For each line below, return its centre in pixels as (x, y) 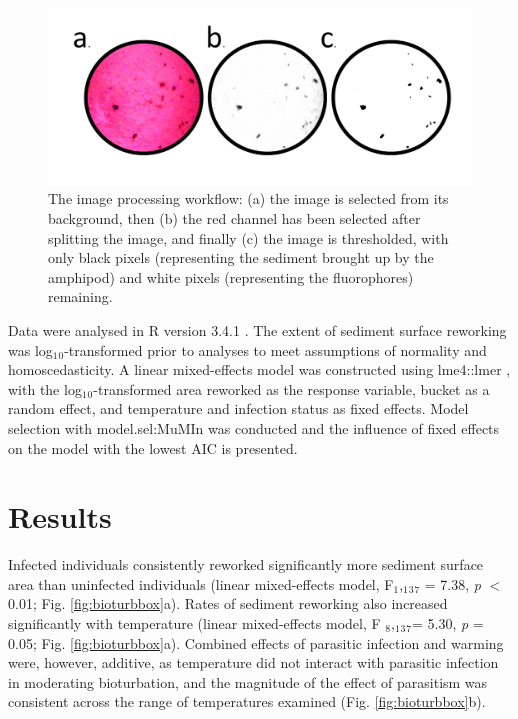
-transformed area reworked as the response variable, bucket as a (291, 388)
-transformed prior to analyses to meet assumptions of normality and (275, 349)
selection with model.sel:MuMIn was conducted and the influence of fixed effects (254, 427)
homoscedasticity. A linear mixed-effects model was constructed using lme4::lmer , (259, 369)
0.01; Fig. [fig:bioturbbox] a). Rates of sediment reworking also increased (228, 603)
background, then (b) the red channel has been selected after (234, 217)
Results (60, 516)
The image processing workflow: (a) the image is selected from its (248, 198)
